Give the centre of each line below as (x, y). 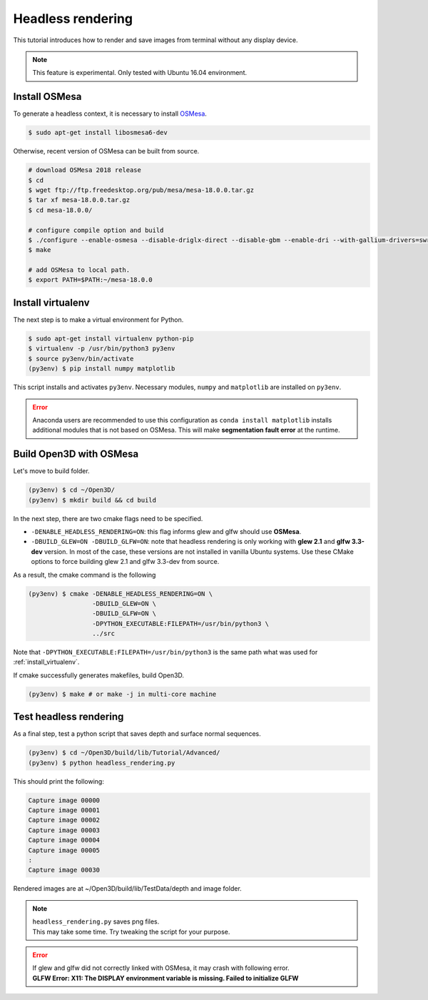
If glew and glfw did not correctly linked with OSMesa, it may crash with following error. (161, 968)
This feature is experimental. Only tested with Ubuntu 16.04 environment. (140, 73)
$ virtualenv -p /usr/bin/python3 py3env (102, 349)
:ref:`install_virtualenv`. (46, 662)
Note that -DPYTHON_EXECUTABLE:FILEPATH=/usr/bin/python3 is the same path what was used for (165, 652)
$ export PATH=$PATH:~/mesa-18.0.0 (90, 280)
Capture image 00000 (64, 800)
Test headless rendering (68, 717)
